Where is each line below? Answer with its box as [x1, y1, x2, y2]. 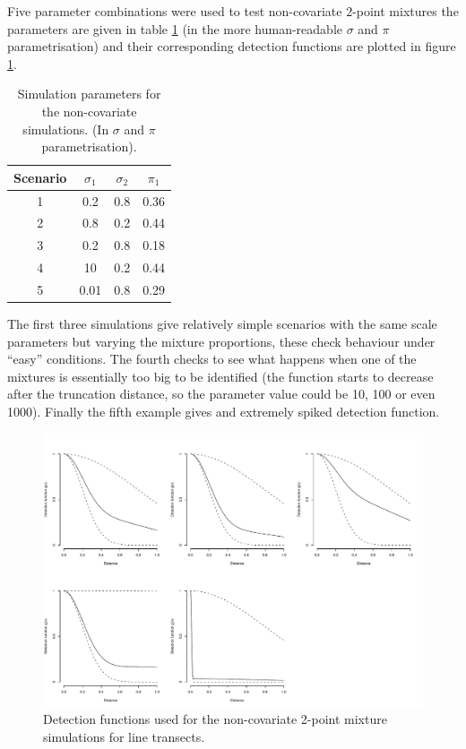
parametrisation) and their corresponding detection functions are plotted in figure [7, 37, 456, 56]
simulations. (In [22, 119, 109, 138]
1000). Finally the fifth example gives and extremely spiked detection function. [7, 402, 440, 421]
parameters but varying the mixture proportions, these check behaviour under [7, 331, 436, 350]
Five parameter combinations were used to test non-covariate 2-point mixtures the [7, 2, 459, 20]
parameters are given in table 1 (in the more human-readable [7, 19, 342, 38]
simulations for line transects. [43, 727, 205, 745]
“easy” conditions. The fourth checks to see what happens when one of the [7, 349, 417, 368]
